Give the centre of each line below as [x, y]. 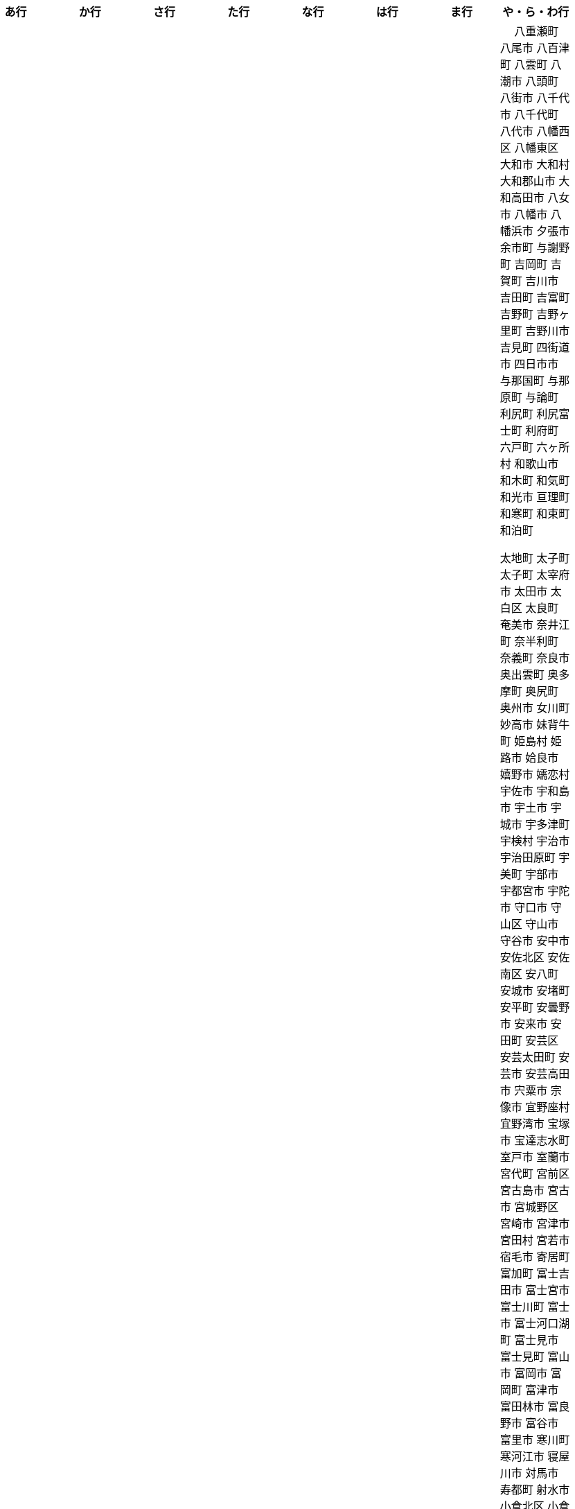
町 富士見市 [529, 1340]
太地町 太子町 [535, 558]
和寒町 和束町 [535, 514]
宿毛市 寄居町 [535, 1257]
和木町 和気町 [535, 480]
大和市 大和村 [535, 164]
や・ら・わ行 [536, 12]
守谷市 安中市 [535, 941]
